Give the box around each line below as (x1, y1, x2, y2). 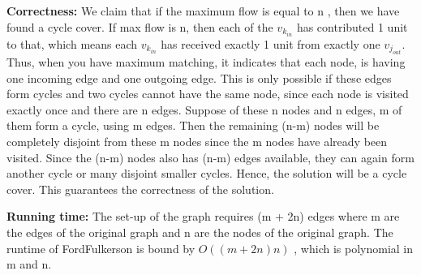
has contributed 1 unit (296, 18, 408, 35)
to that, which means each (6, 35, 138, 52)
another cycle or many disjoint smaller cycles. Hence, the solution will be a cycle (6, 165, 407, 182)
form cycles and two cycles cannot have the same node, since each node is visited (6, 85, 409, 102)
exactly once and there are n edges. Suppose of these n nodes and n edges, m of (6, 101, 402, 118)
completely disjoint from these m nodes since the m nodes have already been (6, 133, 388, 150)
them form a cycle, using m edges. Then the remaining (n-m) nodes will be (6, 117, 380, 134)
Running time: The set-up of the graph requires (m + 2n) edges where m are (6, 208, 400, 225)
